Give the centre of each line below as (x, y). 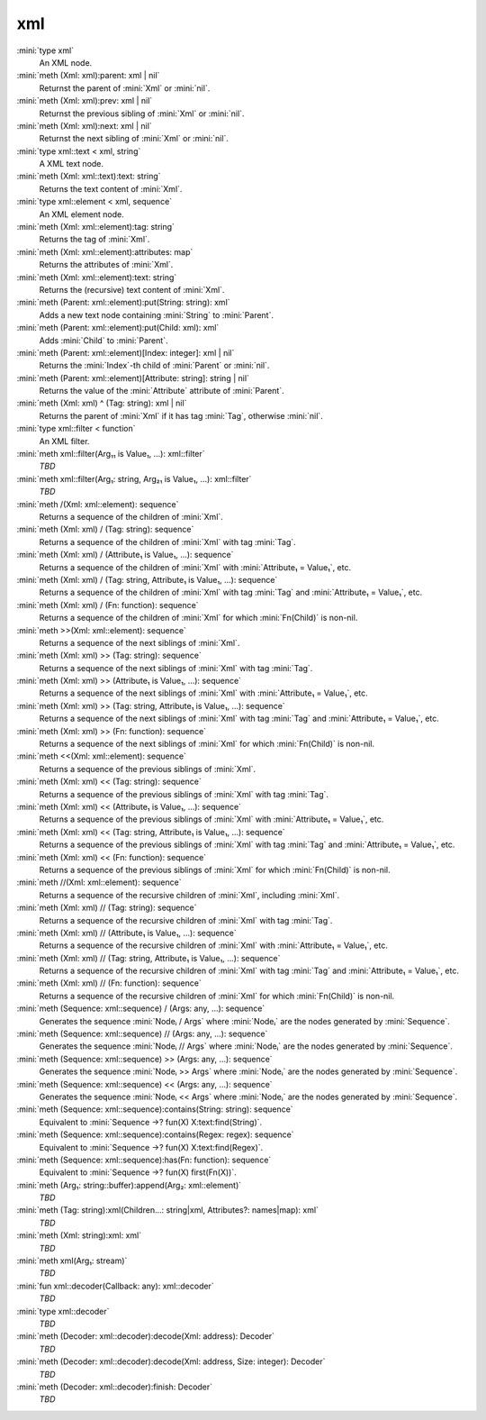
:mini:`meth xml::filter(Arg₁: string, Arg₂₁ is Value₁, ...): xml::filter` (134, 478)
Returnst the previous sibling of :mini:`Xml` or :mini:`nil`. (142, 114)
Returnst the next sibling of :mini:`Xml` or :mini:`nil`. (134, 139)
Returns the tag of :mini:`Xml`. (94, 240)
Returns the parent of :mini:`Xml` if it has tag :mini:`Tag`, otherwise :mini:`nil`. (181, 415)
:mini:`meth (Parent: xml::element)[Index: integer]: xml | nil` (126, 352)
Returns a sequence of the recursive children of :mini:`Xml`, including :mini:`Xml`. (189, 895)
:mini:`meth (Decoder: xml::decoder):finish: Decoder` (115, 1387)
